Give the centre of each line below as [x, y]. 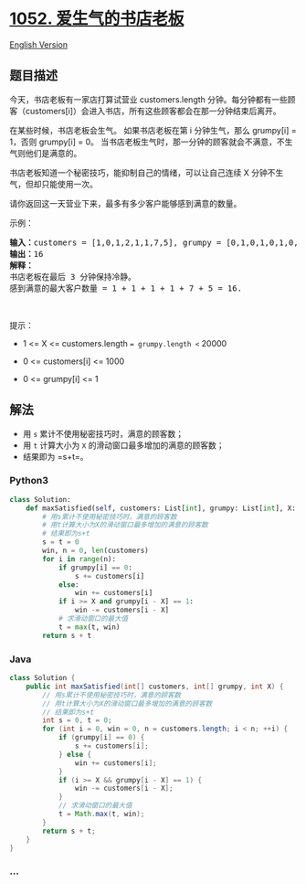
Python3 [29, 481]
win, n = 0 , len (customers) [95, 551]
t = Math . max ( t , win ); [101, 815]
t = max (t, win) [89, 627]
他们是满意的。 [53, 153]
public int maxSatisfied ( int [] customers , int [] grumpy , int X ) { [155, 687]
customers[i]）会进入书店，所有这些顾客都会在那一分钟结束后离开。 [153, 111]
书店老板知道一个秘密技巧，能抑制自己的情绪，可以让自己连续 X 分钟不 [142, 172]
